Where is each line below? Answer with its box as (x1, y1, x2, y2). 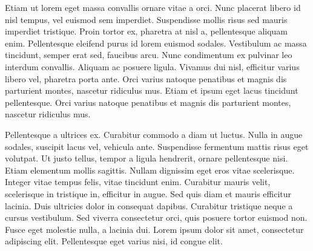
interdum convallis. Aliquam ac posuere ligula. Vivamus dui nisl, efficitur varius (5, 60, 300, 73)
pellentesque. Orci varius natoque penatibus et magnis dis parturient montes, (5, 96, 291, 108)
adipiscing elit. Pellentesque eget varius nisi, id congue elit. (5, 235, 223, 247)
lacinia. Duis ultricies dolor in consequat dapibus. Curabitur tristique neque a (5, 199, 293, 212)
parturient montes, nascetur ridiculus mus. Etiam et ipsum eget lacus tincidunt (5, 84, 298, 97)
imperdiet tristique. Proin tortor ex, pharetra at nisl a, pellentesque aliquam (5, 25, 288, 37)
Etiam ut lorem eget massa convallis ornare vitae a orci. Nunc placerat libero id (5, 1, 301, 13)
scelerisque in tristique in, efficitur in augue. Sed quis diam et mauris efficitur (5, 187, 292, 200)
